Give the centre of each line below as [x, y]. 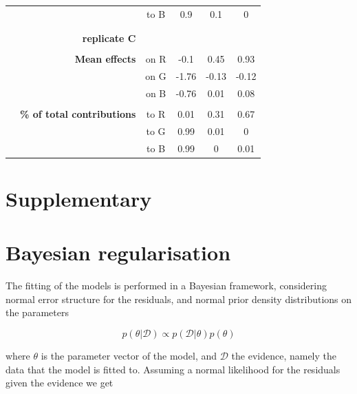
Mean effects [105, 59]
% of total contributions [78, 113]
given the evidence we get [60, 383]
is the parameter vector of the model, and [129, 356]
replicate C [109, 38]
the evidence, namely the [284, 356]
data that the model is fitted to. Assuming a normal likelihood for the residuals [173, 369]
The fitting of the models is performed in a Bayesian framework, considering [166, 286]
